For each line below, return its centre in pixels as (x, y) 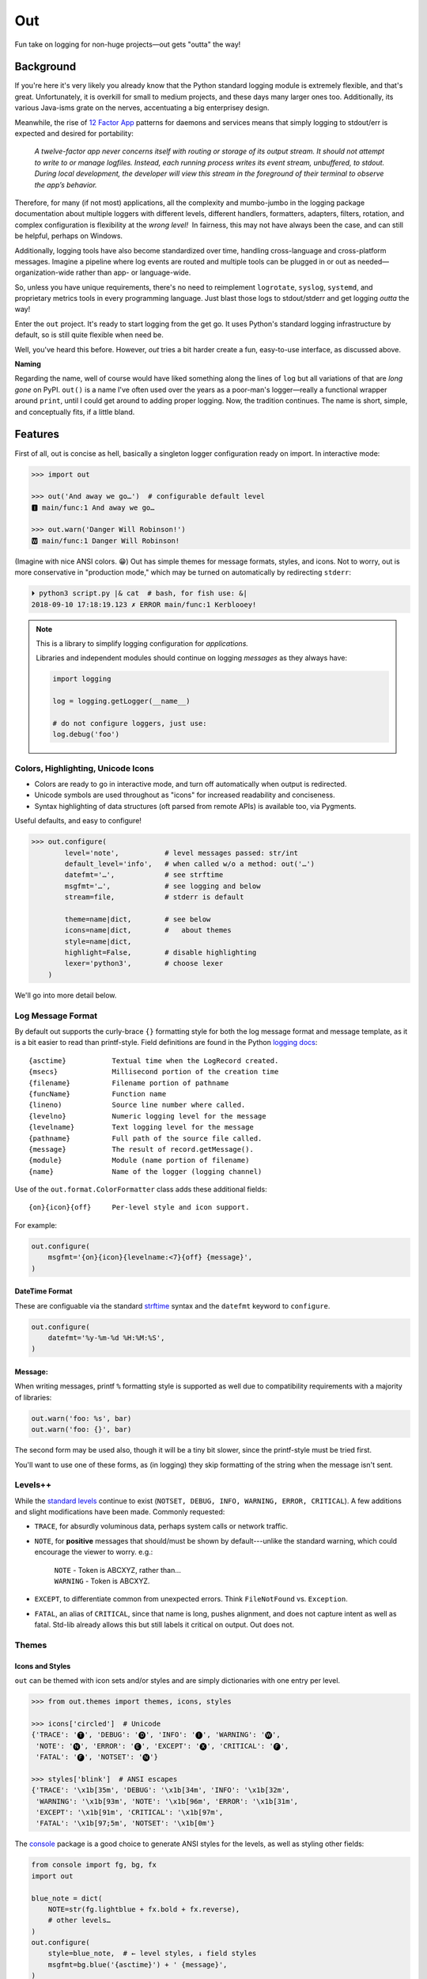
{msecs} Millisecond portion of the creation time (154, 1072)
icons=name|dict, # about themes (148, 931)
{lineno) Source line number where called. (137, 1105)
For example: (36, 1225)
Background (45, 67)
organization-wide (44, 272)
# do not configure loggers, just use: (130, 723)
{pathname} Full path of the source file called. (145, 1138)
